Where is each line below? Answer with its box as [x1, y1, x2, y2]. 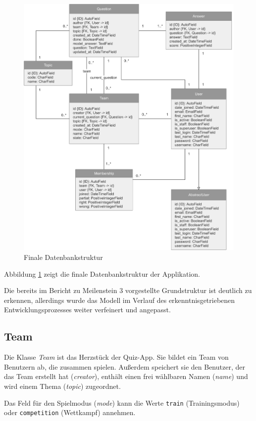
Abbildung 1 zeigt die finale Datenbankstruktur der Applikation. [4, 268, 200, 279]
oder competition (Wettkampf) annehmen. [4, 407, 136, 418]
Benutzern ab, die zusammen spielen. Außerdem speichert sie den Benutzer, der [4, 361, 245, 372]
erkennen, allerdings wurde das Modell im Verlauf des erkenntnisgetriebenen [4, 295, 235, 305]
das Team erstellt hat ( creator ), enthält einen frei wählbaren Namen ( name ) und [4, 371, 248, 381]
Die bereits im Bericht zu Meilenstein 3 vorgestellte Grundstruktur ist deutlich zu [4, 285, 252, 295]
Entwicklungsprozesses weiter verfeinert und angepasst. [4, 304, 171, 315]
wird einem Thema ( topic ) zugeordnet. [4, 381, 121, 391]
